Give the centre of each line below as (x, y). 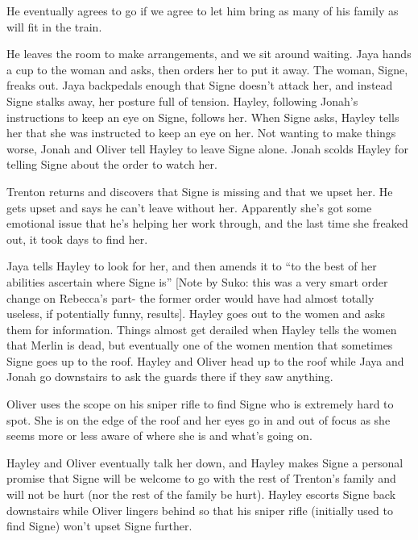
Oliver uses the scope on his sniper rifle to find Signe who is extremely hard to (200, 404)
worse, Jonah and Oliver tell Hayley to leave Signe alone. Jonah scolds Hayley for (207, 148)
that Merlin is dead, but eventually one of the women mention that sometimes (200, 345)
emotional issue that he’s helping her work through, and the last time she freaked (207, 223)
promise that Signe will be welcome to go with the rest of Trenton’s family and (201, 478)
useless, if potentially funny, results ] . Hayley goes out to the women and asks (196, 314)
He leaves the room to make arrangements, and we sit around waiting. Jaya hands (209, 54)
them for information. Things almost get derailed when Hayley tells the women (202, 329)
